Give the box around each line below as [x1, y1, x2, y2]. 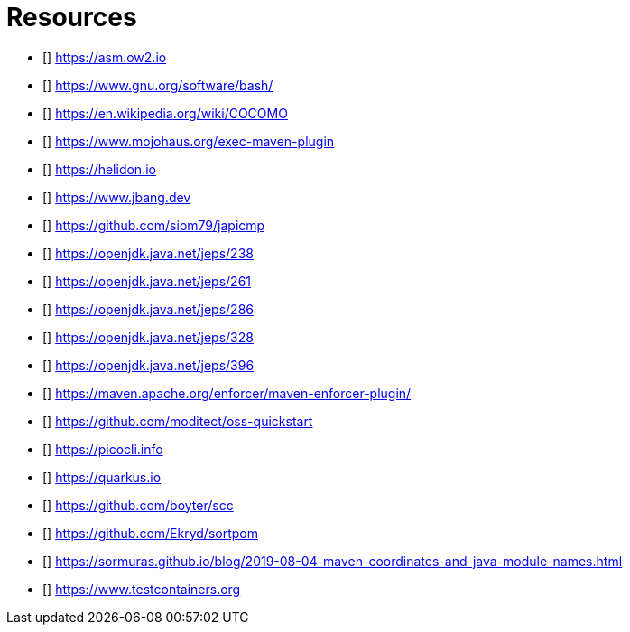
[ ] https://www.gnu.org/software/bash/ [42, 77, 273, 93]
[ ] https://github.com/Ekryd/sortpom [42, 525, 258, 541]
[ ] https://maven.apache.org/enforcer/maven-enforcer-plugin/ [42, 385, 412, 401]
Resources [6, 2, 137, 33]
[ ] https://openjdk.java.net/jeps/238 [42, 245, 254, 261]
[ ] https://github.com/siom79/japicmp [42, 217, 265, 233]
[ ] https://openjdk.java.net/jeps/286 [42, 301, 254, 317]
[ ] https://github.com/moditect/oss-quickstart [42, 413, 313, 429]
